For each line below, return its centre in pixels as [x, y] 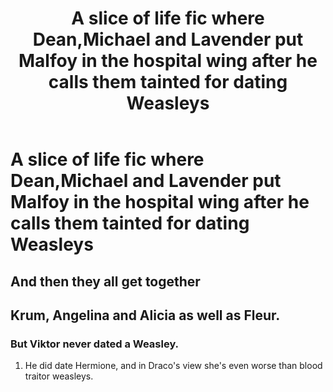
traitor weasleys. [59, 376]
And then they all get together [105, 281]
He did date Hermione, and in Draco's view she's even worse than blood [173, 366]
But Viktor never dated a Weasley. [95, 344]
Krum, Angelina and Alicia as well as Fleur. [145, 315]
